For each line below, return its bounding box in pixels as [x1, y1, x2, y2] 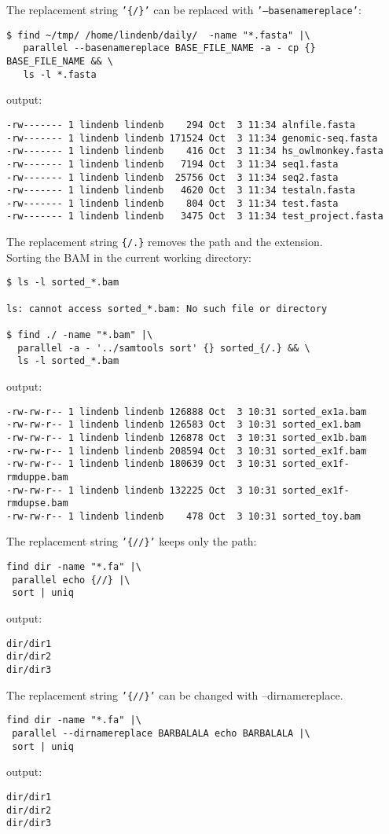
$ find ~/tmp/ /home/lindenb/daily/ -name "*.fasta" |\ [6, 29, 310, 41]
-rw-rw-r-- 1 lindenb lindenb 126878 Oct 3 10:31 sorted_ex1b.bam [6, 432, 367, 443]
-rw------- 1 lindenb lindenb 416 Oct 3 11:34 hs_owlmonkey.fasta [6, 145, 383, 157]
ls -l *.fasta [23, 68, 97, 80]
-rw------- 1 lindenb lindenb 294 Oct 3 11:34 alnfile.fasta [6, 119, 355, 130]
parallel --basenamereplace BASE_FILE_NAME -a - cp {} [23, 42, 316, 54]
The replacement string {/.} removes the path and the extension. [6, 233, 323, 250]
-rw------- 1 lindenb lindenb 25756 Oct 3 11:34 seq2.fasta [6, 171, 339, 183]
